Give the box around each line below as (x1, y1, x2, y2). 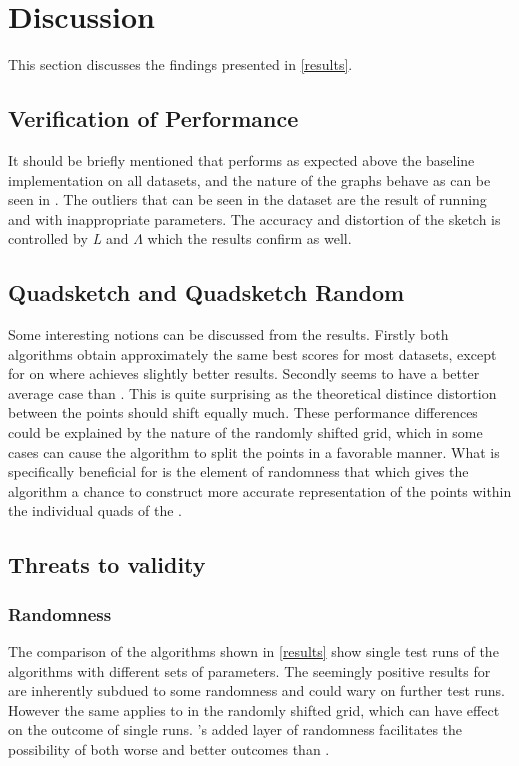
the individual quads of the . (8, 500, 182, 521)
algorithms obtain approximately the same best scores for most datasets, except (8, 343, 497, 364)
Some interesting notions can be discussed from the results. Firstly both (8, 324, 449, 345)
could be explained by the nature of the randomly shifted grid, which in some (8, 422, 483, 443)
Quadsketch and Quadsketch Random (8, 277, 405, 308)
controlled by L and (8, 228, 129, 249)
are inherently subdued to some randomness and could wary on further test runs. (8, 680, 505, 701)
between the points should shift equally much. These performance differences (8, 402, 478, 423)
